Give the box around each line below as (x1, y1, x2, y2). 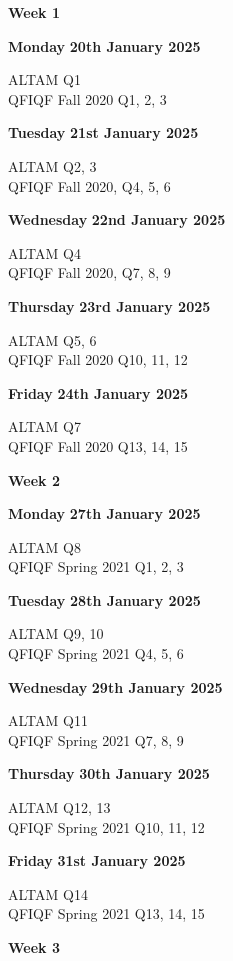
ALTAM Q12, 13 (8, 797, 111, 818)
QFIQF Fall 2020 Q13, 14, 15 (8, 435, 188, 456)
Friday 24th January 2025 (8, 382, 189, 403)
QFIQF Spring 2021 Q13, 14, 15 (8, 903, 205, 924)
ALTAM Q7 (8, 416, 81, 437)
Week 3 (8, 937, 60, 957)
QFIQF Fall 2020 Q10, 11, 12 (8, 349, 188, 370)
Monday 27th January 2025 (8, 503, 201, 524)
